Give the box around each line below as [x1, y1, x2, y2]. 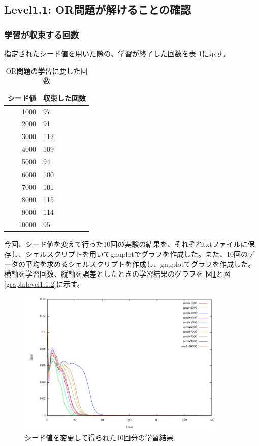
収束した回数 [43, 92, 86, 103]
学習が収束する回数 [4, 28, 79, 41]
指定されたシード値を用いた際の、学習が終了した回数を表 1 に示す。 [4, 48, 230, 58]
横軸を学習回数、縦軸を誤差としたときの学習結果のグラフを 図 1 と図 [4, 268, 231, 279]
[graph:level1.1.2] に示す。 [4, 278, 84, 289]
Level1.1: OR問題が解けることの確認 [4, 2, 191, 17]
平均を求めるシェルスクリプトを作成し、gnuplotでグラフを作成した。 [25, 258, 255, 269]
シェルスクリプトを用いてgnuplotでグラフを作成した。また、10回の [25, 248, 248, 259]
